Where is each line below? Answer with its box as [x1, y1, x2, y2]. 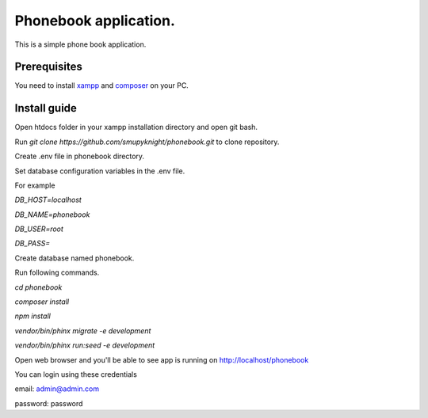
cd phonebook [14, 282, 63, 292]
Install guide [14, 101, 77, 115]
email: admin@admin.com [14, 384, 99, 393]
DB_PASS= [14, 238, 51, 249]
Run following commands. [14, 268, 100, 277]
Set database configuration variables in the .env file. [14, 166, 185, 176]
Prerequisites [14, 60, 82, 74]
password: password [14, 398, 83, 408]
